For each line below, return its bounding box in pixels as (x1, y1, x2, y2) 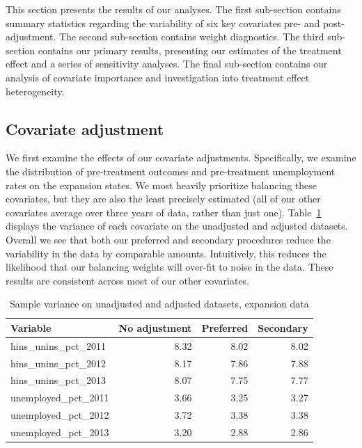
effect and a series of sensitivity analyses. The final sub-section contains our (6, 56, 328, 71)
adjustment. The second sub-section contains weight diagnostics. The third (6, 29, 324, 44)
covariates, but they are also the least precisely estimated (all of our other (6, 191, 321, 206)
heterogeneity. (6, 83, 65, 98)
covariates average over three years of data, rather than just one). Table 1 (6, 205, 322, 219)
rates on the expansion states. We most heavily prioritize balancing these (6, 177, 317, 192)
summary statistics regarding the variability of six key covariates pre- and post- (6, 15, 345, 30)
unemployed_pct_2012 (10, 408, 109, 422)
